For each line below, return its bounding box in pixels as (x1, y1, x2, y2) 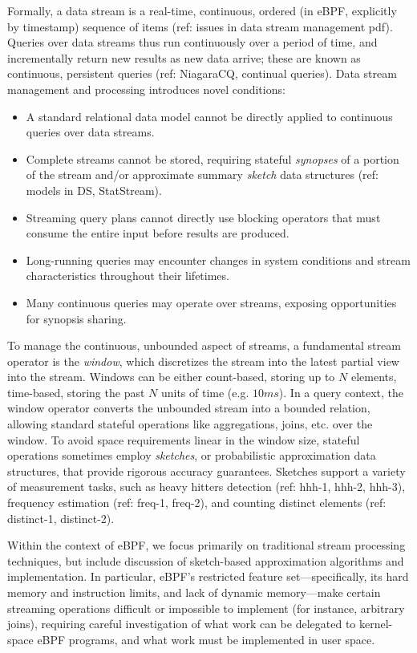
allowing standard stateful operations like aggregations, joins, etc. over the (7, 416, 373, 432)
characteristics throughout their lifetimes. (26, 267, 229, 284)
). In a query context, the (278, 383, 404, 400)
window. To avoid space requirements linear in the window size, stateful (7, 431, 360, 448)
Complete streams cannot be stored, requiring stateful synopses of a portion (26, 150, 399, 167)
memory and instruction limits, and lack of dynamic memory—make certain (7, 584, 381, 600)
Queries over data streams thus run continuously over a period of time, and (7, 34, 378, 51)
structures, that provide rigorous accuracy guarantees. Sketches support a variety (7, 462, 406, 479)
